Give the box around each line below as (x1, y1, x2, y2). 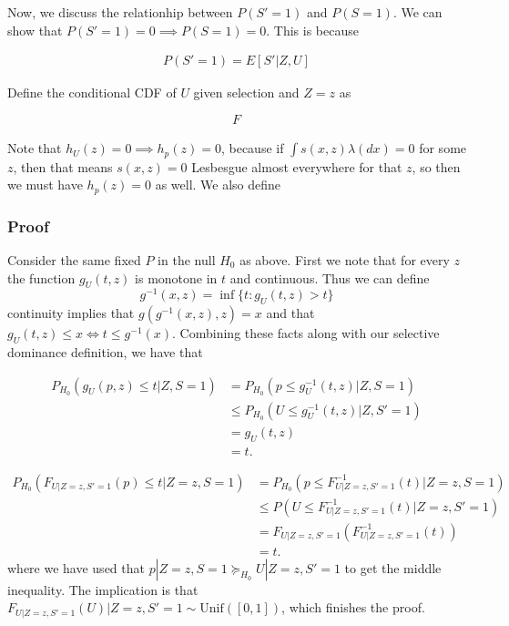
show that (7, 20, 63, 39)
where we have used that (7, 558, 145, 577)
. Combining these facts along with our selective (172, 323, 440, 343)
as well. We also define (155, 175, 281, 194)
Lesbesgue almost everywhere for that (191, 157, 402, 176)
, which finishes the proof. (281, 598, 425, 617)
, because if (220, 139, 284, 158)
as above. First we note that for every (239, 250, 450, 269)
